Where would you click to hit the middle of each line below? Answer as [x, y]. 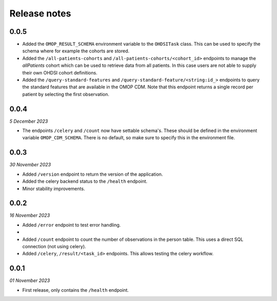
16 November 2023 [30, 215]
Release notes [40, 13]
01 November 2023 [30, 280]
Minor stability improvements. [54, 189]
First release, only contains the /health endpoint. [76, 290]
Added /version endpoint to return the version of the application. [93, 174]
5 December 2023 [29, 121]
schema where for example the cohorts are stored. [76, 51]
